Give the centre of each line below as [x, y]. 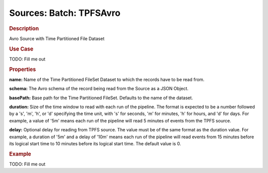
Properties [23, 69]
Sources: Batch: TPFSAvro [65, 13]
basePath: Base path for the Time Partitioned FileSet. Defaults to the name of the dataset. [101, 98]
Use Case [21, 49]
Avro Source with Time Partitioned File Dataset [57, 38]
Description [24, 28]
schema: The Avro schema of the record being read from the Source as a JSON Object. [99, 89]
